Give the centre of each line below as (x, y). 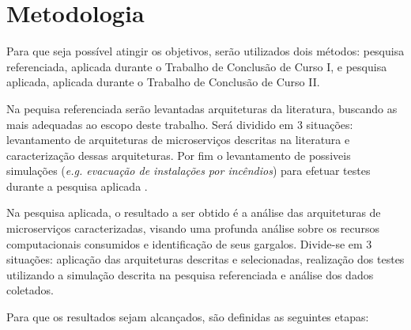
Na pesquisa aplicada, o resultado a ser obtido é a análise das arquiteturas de (194, 212)
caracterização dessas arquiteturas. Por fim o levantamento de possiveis (179, 155)
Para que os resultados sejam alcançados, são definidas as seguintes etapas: (188, 317)
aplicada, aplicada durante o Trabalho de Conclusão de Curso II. (163, 82)
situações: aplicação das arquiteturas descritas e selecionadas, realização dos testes (205, 259)
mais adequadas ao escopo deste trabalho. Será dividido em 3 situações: (180, 124)
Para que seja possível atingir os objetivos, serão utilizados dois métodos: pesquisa (205, 51)
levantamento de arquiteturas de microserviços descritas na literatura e (178, 140)
